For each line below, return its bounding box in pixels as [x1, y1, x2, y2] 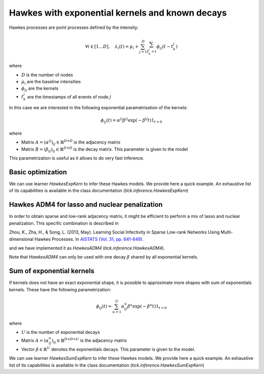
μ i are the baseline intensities [21, 78, 81, 86]
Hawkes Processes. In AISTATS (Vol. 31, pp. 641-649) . [34, 236, 144, 242]
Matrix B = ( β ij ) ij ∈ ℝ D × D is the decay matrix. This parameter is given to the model [21, 146, 188, 153]
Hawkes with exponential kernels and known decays [9, 7, 227, 18]
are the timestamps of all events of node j [27, 93, 111, 100]
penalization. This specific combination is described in [9, 220, 119, 226]
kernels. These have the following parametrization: [9, 286, 111, 292]
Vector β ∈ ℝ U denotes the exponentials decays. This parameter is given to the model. [21, 346, 196, 352]
